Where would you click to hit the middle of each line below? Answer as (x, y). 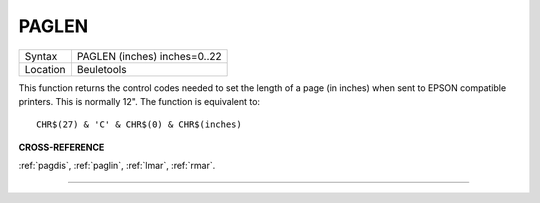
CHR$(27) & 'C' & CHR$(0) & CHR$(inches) (139, 124)
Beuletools (101, 69)
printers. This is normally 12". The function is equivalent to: (139, 101)
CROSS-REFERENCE (61, 147)
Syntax (41, 56)
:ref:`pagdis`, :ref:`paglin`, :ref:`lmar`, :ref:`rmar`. (117, 166)
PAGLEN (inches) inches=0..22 (149, 56)
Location (45, 69)
